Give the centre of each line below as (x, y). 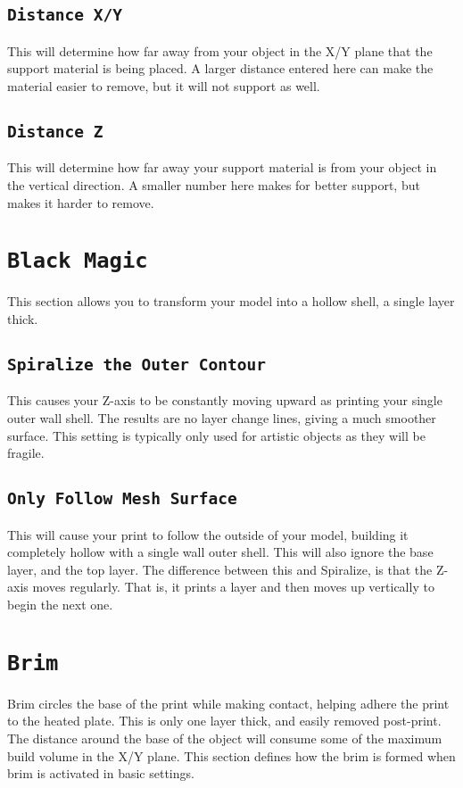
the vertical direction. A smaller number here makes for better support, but (214, 184)
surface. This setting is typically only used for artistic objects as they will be (216, 435)
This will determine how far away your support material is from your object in (222, 167)
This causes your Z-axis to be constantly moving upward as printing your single (225, 400)
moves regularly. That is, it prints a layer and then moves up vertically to (233, 587)
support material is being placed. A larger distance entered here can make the (220, 68)
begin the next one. (60, 604)
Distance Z (55, 131)
